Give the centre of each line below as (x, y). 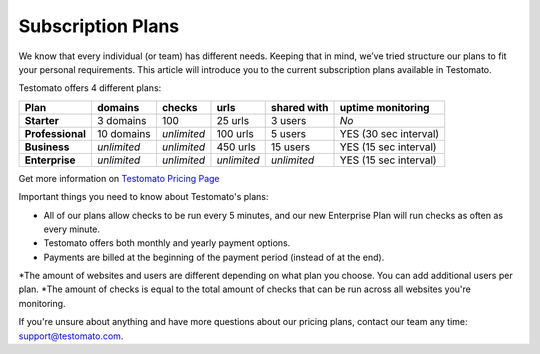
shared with (299, 107)
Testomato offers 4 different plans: (90, 88)
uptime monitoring (384, 107)
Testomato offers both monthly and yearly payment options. (167, 243)
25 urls (233, 120)
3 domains (121, 120)
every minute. (71, 229)
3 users (288, 120)
